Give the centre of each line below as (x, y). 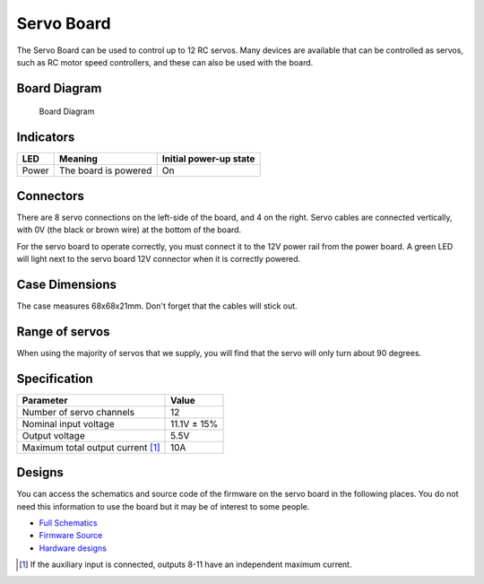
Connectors (51, 196)
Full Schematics (68, 523)
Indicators (46, 138)
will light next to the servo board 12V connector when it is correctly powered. (159, 258)
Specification (55, 378)
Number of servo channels (78, 412)
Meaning (78, 159)
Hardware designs (73, 548)
